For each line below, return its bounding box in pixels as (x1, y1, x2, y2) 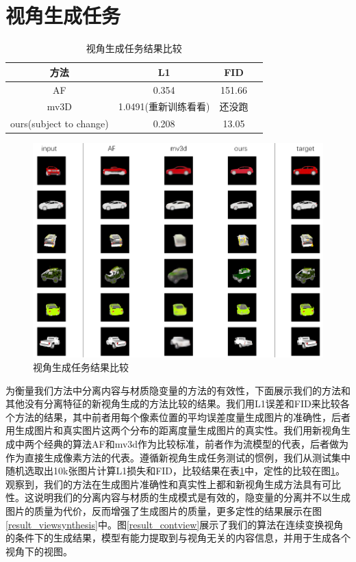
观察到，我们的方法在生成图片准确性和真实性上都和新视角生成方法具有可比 (5, 476, 341, 491)
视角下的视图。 (5, 544, 73, 558)
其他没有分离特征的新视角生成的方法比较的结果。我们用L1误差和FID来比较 (5, 396, 340, 411)
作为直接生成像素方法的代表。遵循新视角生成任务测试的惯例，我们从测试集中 (5, 450, 351, 464)
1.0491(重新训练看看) (118, 99, 210, 114)
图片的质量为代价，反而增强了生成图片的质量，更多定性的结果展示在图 (5, 504, 322, 518)
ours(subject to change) (10, 116, 109, 131)
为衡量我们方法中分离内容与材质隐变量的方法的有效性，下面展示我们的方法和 (5, 383, 351, 397)
